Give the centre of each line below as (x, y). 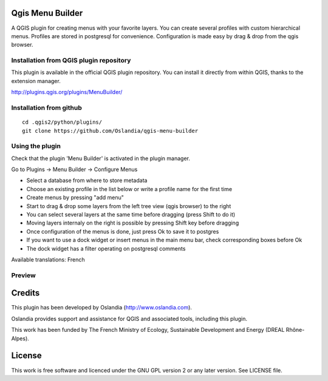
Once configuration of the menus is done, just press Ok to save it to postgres (123, 231)
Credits (26, 293)
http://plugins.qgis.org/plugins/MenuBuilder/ (67, 92)
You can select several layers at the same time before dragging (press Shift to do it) (131, 215)
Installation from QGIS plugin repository (71, 61)
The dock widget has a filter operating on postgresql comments (106, 248)
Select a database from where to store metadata (87, 180)
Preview (23, 275)
